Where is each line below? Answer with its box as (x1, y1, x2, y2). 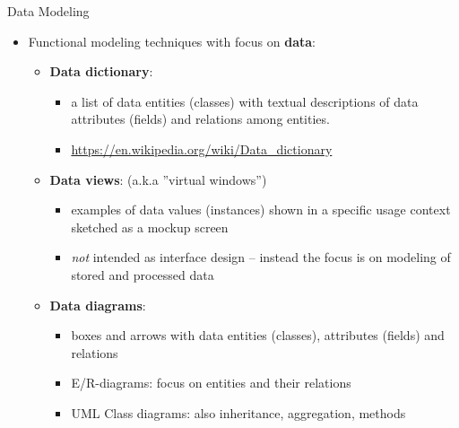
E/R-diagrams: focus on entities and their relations (71, 373, 351, 392)
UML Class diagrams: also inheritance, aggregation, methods (71, 403, 406, 422)
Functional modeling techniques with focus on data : (28, 31, 316, 50)
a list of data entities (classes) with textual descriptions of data (71, 92, 419, 110)
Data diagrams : (49, 295, 146, 314)
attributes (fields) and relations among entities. (71, 109, 330, 128)
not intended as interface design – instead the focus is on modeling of (71, 248, 451, 266)
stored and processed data (71, 265, 214, 284)
